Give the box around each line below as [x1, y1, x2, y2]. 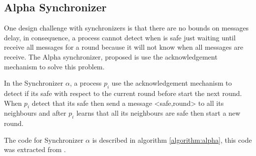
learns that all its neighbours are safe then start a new [76, 108, 241, 118]
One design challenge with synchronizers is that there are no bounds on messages [4, 23, 249, 33]
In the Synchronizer [4, 78, 64, 88]
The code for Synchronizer [4, 134, 84, 145]
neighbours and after [4, 108, 66, 118]
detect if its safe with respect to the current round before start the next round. [4, 88, 242, 98]
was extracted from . [4, 144, 66, 155]
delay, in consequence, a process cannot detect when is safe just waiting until [4, 32, 236, 42]
